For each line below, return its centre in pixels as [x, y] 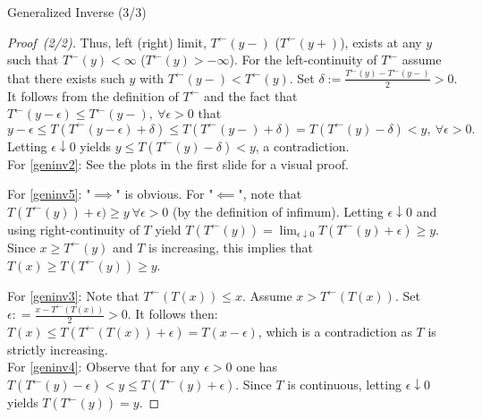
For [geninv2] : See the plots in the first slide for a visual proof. [178, 163]
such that [33, 60]
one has [257, 367]
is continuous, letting [344, 385]
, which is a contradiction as [335, 331]
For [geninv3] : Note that [73, 295]
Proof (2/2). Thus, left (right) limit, [107, 42]
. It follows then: [173, 314]
